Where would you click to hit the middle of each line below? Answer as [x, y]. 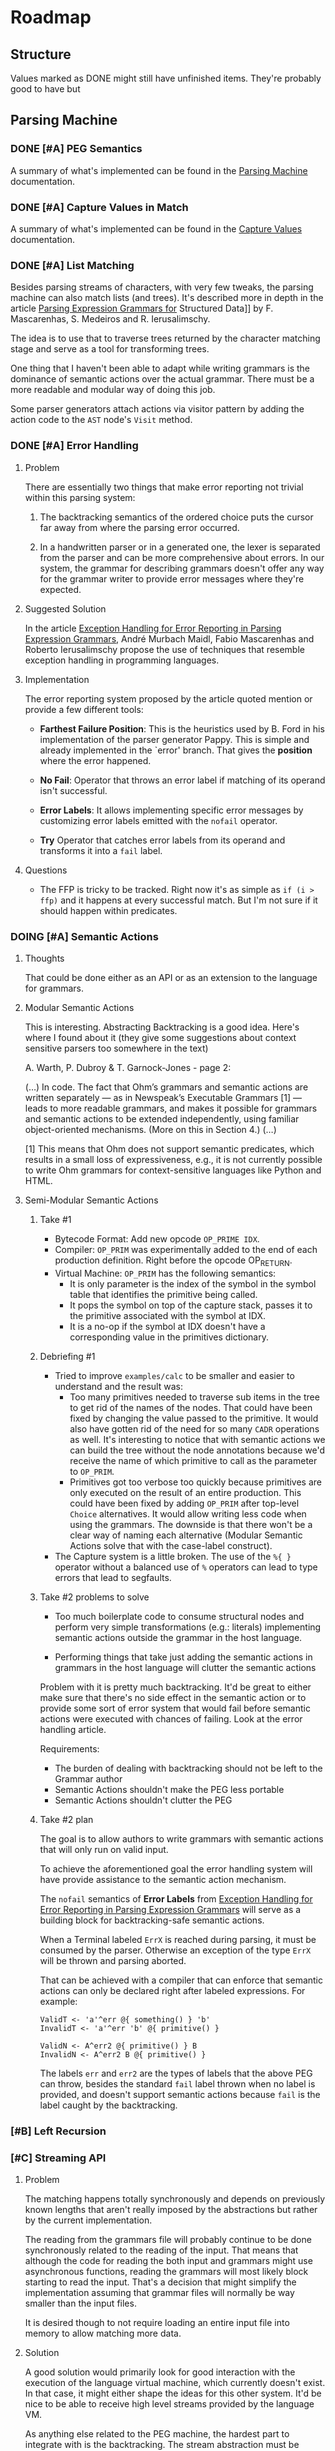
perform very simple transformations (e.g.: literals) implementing [188, 1627]
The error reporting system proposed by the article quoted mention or [168, 698]
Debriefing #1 [67, 1356]
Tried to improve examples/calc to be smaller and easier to [174, 1375]
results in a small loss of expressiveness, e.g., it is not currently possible [173, 1159]
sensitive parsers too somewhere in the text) [116, 1048]
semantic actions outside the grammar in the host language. [178, 1637]
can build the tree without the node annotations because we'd [197, 1450]
